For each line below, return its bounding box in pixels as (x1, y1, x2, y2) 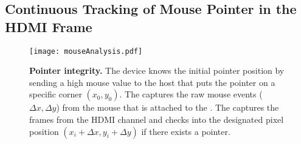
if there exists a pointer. (141, 125, 230, 137)
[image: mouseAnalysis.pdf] (29, 47, 143, 56)
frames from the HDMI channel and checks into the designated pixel (29, 113, 284, 126)
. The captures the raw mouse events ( (119, 88, 263, 100)
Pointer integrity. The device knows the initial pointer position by (29, 64, 285, 77)
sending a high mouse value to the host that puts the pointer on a (29, 76, 275, 88)
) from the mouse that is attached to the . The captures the (56, 101, 279, 114)
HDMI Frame (5, 17, 92, 36)
